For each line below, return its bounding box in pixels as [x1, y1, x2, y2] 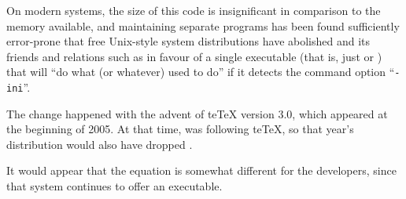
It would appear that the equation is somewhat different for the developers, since [6, 162, 397, 179]
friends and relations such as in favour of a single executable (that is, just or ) [6, 48, 382, 64]
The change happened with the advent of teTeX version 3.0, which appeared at [6, 105, 388, 121]
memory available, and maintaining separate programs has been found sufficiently [6, 17, 400, 34]
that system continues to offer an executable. [6, 178, 223, 194]
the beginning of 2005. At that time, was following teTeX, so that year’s [6, 121, 354, 137]
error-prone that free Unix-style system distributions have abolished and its [6, 33, 371, 49]
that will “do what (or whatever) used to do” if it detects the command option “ [6, 63, 395, 80]
